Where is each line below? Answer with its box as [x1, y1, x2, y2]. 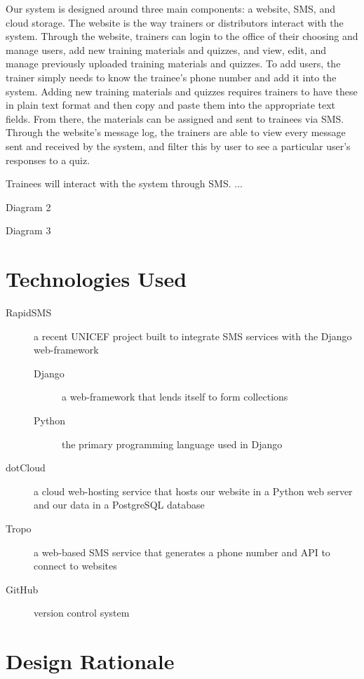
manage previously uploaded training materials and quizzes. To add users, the [6, 56, 341, 71]
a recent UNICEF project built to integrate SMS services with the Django [34, 328, 352, 343]
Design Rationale [6, 647, 175, 675]
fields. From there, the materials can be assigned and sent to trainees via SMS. [6, 111, 344, 126]
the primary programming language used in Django [62, 436, 283, 451]
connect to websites [34, 558, 117, 573]
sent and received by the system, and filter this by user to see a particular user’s [6, 138, 351, 153]
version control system [34, 605, 130, 620]
